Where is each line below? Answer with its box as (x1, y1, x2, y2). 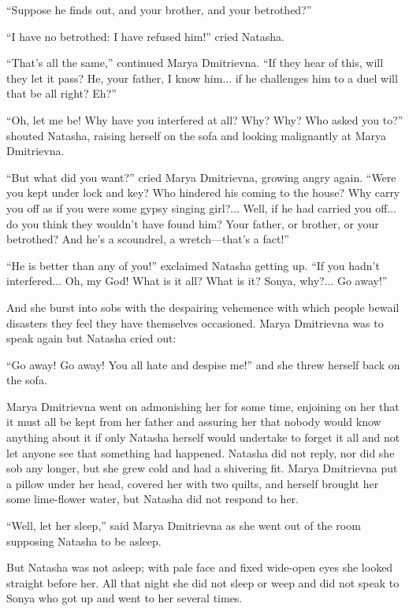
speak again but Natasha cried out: (6, 330, 177, 346)
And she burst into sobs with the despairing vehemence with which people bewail (6, 298, 400, 315)
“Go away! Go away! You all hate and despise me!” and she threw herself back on (6, 356, 400, 372)
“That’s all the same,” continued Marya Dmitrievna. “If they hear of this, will (6, 54, 384, 71)
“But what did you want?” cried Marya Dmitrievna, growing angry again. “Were (6, 168, 396, 185)
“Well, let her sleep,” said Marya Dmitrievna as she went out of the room (6, 517, 361, 534)
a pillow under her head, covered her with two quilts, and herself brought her (6, 475, 379, 491)
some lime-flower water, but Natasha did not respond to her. (6, 491, 299, 507)
